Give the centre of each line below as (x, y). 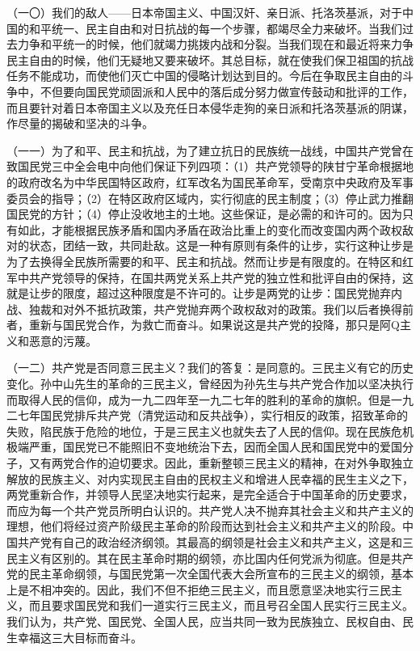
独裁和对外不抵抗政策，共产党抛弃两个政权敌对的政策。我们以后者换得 (215, 309)
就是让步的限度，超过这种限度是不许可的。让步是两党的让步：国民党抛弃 (199, 293)
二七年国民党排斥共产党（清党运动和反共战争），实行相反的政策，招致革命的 (207, 415)
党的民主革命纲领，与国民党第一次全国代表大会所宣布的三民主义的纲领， (199, 574)
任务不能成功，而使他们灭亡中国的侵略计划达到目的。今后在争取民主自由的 (204, 76)
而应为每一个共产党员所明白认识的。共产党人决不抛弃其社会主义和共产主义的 (210, 510)
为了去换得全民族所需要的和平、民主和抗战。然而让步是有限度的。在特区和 (204, 261)
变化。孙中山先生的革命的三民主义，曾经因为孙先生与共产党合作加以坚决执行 (210, 384)
